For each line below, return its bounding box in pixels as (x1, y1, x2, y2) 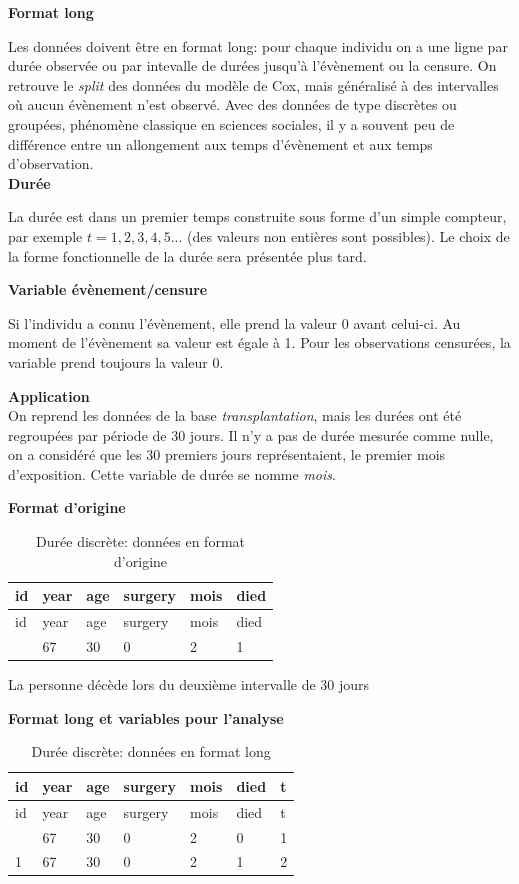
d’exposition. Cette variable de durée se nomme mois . (8, 463, 336, 484)
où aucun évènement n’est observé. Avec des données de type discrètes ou (8, 94, 457, 115)
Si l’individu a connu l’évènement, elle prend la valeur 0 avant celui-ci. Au (8, 312, 461, 333)
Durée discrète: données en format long (31, 741, 271, 762)
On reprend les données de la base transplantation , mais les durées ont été (8, 405, 462, 426)
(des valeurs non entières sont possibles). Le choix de (187, 225, 510, 246)
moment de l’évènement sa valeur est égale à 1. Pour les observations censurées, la (8, 332, 511, 353)
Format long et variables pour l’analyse (8, 707, 284, 728)
